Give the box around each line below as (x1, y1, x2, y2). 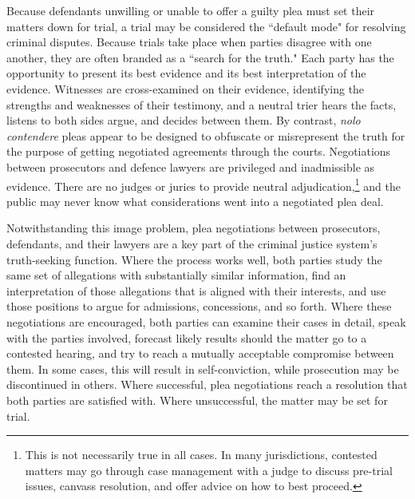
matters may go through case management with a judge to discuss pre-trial (25, 461, 393, 478)
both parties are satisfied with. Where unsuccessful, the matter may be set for (6, 391, 388, 408)
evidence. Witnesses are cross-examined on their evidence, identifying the (6, 80, 365, 97)
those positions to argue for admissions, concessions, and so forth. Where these (6, 298, 392, 315)
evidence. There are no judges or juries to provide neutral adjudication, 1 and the (6, 175, 401, 194)
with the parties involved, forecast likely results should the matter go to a (6, 329, 367, 346)
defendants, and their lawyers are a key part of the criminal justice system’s (6, 235, 377, 251)
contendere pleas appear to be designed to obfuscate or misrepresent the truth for (6, 127, 405, 144)
